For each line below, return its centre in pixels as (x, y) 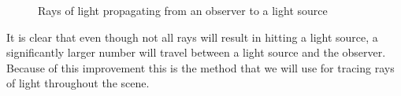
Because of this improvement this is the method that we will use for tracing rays (200, 67)
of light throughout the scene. (78, 83)
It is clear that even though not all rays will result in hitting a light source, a (192, 37)
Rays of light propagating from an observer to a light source (183, 10)
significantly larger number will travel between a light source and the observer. (196, 52)
